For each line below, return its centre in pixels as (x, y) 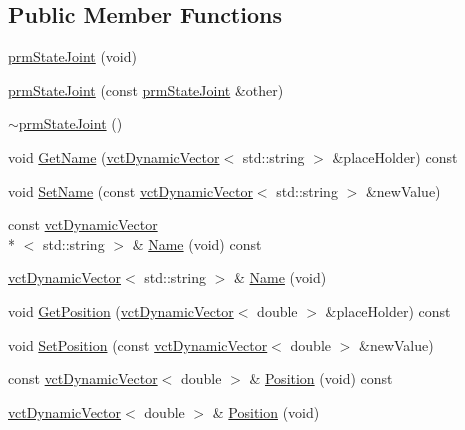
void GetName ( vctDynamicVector (114, 156)
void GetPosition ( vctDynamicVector (121, 310)
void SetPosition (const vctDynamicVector (138, 344)
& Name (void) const (197, 243)
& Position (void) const (321, 378)
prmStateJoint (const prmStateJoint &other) (146, 89)
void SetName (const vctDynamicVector (130, 190)
